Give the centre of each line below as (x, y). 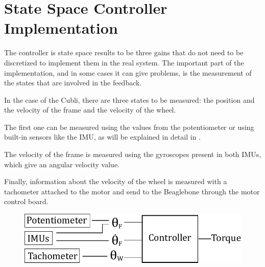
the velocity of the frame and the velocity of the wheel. (90, 110)
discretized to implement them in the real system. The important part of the (124, 62)
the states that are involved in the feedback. (73, 83)
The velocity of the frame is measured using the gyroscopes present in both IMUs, (133, 154)
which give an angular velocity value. (62, 164)
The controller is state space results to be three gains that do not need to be (124, 52)
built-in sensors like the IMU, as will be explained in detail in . (102, 137)
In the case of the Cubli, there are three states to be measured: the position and (129, 99)
